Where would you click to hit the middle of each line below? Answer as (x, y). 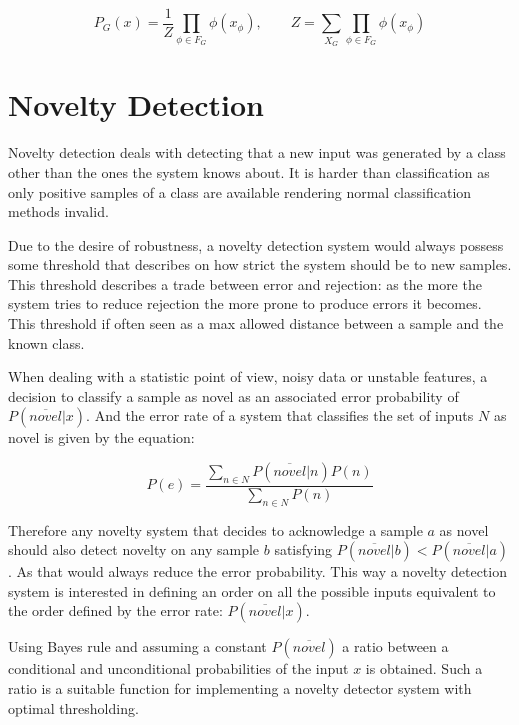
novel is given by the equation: (101, 437)
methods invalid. (58, 211)
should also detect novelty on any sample (134, 549)
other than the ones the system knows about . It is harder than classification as (249, 171)
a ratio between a (395, 646)
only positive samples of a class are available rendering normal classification (240, 191)
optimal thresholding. (73, 707)
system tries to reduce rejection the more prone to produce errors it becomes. (245, 303)
